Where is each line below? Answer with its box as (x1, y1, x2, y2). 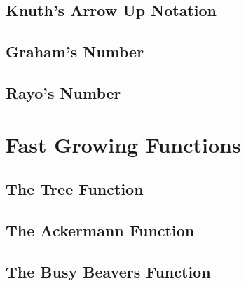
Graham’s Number (6, 41, 144, 62)
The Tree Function (6, 178, 144, 200)
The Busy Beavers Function (6, 260, 211, 282)
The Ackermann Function (6, 219, 195, 240)
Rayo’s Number (6, 81, 121, 103)
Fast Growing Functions (6, 130, 241, 158)
